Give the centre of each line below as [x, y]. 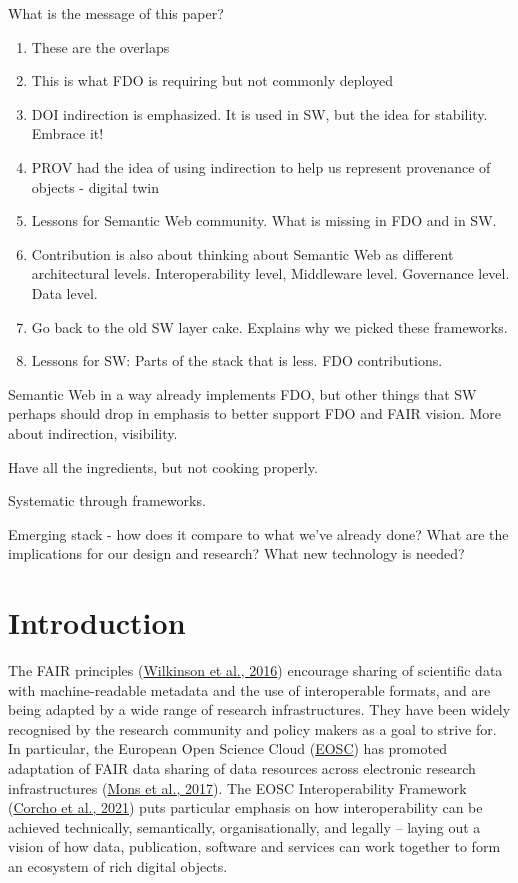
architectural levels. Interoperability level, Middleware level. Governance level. [270, 273]
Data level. [64, 292]
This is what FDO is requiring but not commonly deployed [212, 80]
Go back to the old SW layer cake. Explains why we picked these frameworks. [269, 326]
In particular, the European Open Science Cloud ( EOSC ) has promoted [227, 748]
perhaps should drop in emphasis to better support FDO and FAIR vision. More [255, 413]
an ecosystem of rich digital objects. [118, 865]
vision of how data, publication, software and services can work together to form [254, 846]
